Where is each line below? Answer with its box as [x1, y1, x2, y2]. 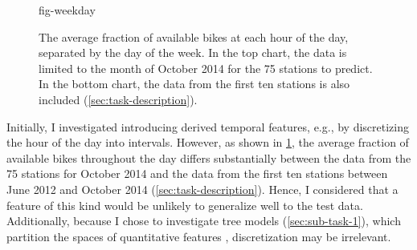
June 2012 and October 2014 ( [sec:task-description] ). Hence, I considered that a [6, 180, 399, 197]
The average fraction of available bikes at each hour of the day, [39, 28, 349, 45]
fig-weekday [39, 2, 96, 18]
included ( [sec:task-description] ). [39, 91, 198, 107]
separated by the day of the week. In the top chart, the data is [39, 44, 347, 61]
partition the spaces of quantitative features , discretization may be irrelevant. [6, 228, 391, 244]
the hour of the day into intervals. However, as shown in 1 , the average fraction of [6, 134, 409, 151]
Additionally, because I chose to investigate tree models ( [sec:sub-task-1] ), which [6, 212, 401, 229]
